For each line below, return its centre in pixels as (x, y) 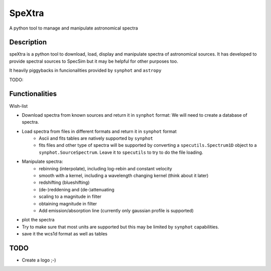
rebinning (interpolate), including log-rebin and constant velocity (106, 168)
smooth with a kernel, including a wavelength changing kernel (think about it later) (124, 176)
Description (28, 42)
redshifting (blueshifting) (64, 182)
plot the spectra (38, 220)
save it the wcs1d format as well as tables (65, 234)
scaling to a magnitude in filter (70, 197)
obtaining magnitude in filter (68, 203)
